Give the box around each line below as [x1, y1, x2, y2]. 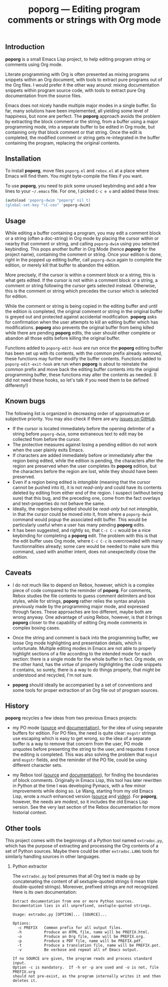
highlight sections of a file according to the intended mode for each [12, 650, 152, 656]
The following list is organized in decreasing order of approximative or [5, 410, 150, 416]
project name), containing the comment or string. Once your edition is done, [5, 251, 162, 257]
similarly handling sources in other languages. [5, 853, 100, 860]
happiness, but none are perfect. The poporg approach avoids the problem [5, 113, 160, 119]
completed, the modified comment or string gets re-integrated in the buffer [5, 135, 160, 141]
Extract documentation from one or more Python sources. [12, 899, 134, 904]
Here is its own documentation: [12, 889, 77, 895]
